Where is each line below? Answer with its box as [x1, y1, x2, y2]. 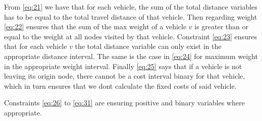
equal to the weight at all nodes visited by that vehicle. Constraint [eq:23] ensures [4, 31, 257, 41]
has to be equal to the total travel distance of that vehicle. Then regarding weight [4, 11, 257, 22]
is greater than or [194, 21, 249, 32]
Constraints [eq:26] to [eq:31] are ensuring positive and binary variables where [4, 97, 245, 108]
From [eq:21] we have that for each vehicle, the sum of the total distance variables [4, 2, 257, 12]
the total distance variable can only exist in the [75, 41, 222, 51]
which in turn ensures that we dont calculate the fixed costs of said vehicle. [4, 80, 237, 91]
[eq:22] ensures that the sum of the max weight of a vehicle [4, 21, 187, 32]
